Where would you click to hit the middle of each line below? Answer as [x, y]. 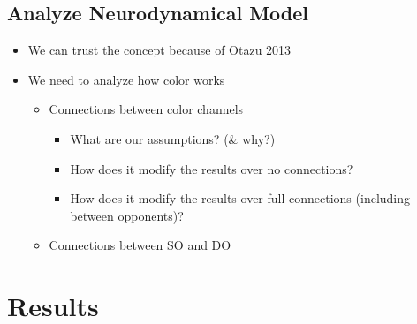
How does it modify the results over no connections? [212, 168]
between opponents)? [127, 215]
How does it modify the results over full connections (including [240, 198]
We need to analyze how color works [126, 79]
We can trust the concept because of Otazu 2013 [159, 50]
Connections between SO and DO [140, 245]
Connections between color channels [146, 109]
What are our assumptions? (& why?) [173, 138]
